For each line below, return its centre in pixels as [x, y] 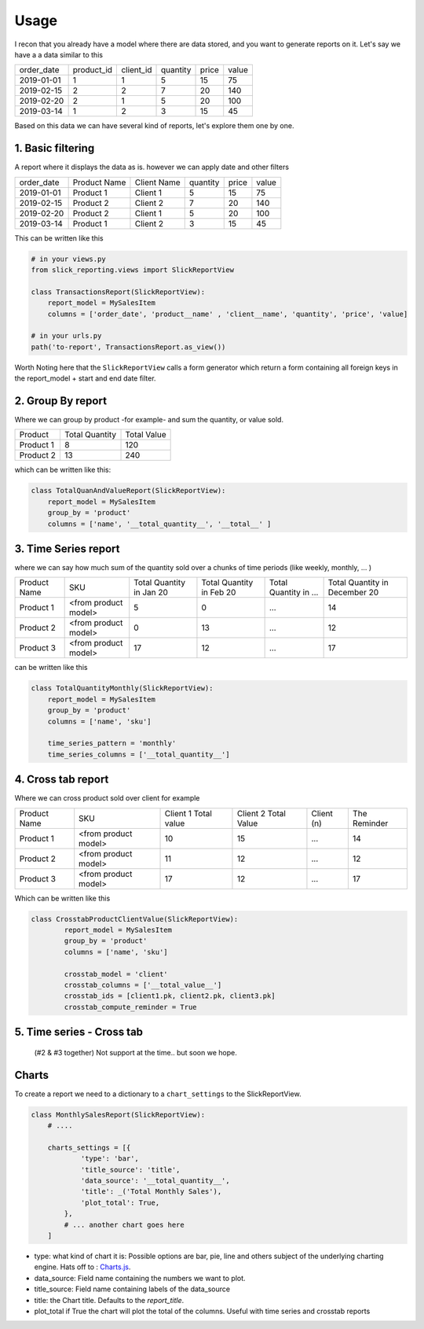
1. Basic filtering [55, 148]
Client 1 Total [188, 813]
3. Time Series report [67, 549]
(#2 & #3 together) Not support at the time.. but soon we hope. [135, 1052]
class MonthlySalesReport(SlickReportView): [118, 1114]
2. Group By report [61, 401]
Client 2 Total [261, 813]
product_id [93, 70]
